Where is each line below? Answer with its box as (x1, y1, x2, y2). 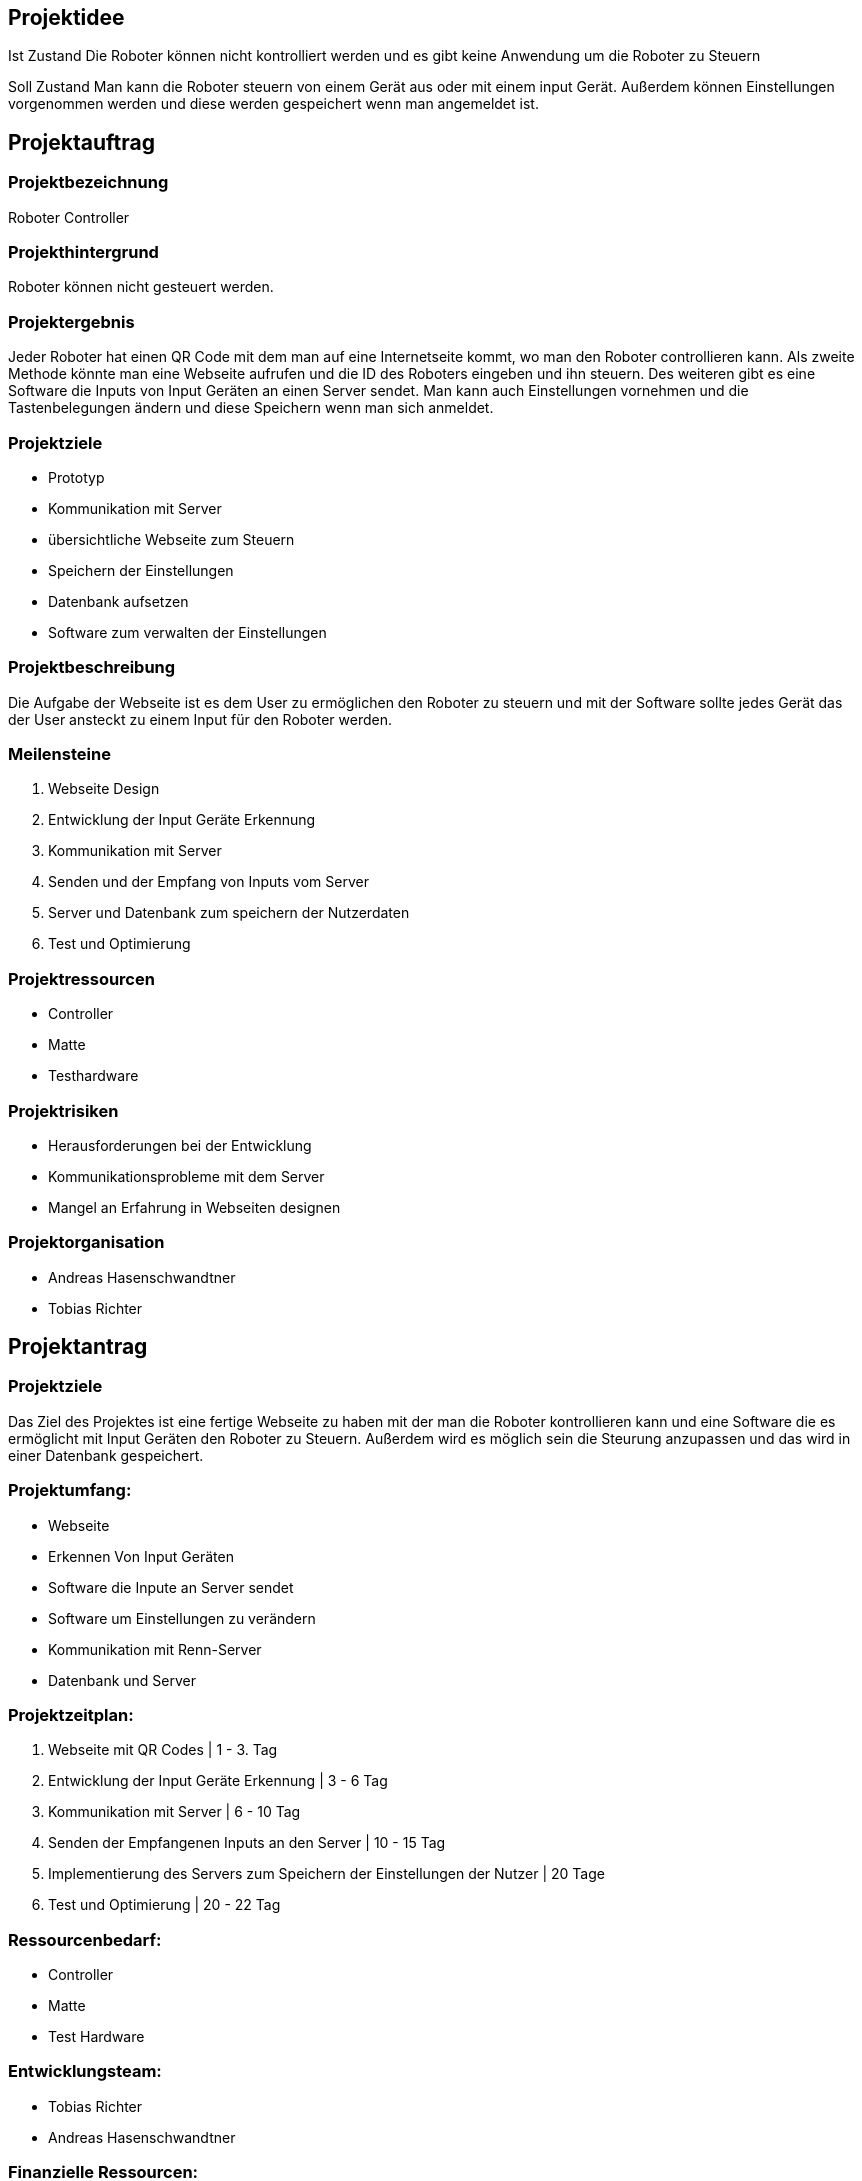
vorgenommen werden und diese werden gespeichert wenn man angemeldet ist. (8, 95, 539, 113)
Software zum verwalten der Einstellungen (48, 623, 327, 641)
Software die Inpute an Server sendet (48, 1578, 294, 1596)
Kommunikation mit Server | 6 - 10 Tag (48, 1803, 301, 1821)
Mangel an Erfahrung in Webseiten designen (48, 1198, 341, 1216)
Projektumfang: (8, 1480, 132, 1501)
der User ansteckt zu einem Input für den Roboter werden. (8, 710, 393, 728)
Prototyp (48, 468, 105, 486)
